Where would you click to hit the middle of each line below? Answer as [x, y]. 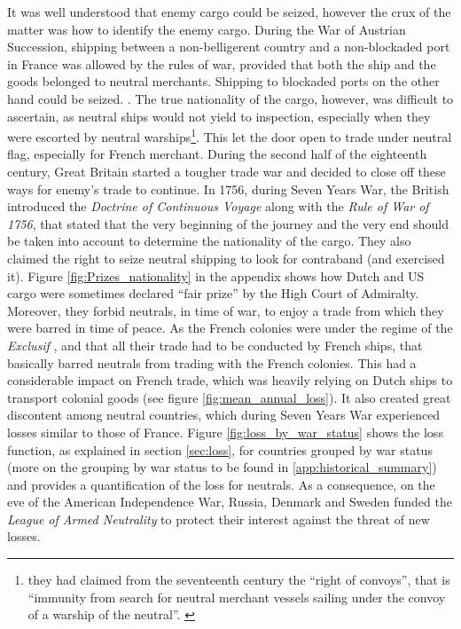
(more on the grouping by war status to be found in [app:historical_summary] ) [222, 467]
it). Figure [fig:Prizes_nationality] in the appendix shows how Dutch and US [216, 275]
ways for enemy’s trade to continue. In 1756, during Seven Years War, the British [228, 189]
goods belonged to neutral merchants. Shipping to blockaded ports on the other [223, 81]
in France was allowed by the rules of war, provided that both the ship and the [222, 63]
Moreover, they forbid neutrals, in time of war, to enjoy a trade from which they [226, 310]
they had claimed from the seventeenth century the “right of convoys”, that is [239, 580]
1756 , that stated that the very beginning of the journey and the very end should [228, 223]
